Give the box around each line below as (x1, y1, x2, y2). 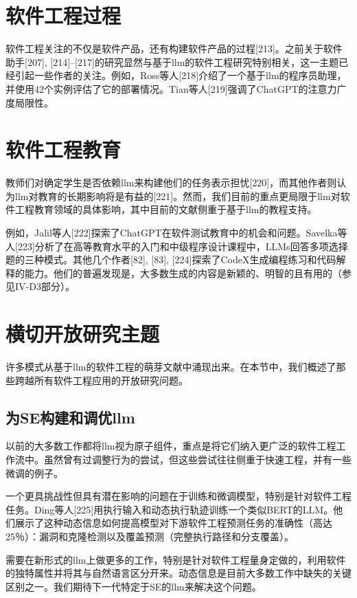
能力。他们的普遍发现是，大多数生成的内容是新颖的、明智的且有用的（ (24, 265, 342, 280)
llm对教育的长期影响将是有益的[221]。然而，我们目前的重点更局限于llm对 (14, 188, 341, 203)
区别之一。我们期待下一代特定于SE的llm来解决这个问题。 (5, 579, 262, 593)
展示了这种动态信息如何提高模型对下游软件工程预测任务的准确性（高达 (14, 516, 332, 530)
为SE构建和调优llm (5, 406, 135, 428)
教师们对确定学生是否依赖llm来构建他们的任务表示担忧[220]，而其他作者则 (5, 175, 337, 190)
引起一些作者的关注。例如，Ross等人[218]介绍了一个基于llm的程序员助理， (14, 68, 347, 82)
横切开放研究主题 (5, 320, 160, 348)
